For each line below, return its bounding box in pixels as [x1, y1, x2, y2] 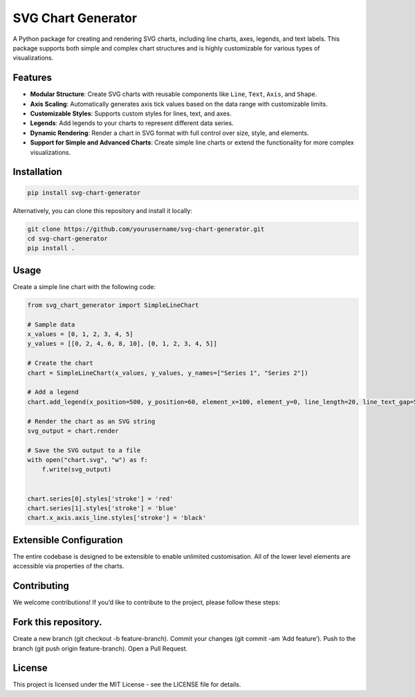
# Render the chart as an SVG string [27, 417, 156, 425]
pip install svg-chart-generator [27, 189, 141, 196]
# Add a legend [27, 388, 79, 396]
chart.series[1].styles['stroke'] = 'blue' [27, 505, 178, 512]
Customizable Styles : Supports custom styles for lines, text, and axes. [30, 109, 232, 118]
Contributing [12, 580, 69, 592]
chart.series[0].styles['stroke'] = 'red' [27, 494, 174, 503]
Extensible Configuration [12, 534, 124, 546]
